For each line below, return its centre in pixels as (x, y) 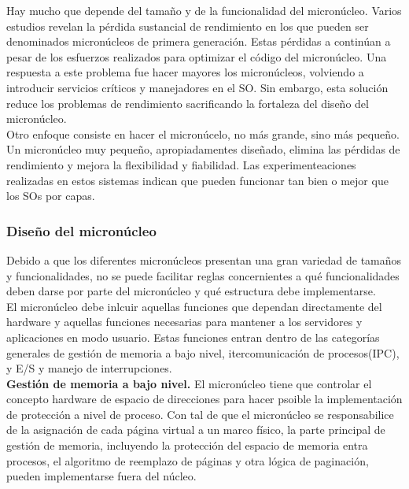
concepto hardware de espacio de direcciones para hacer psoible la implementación (204, 399)
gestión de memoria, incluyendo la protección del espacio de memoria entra (187, 445)
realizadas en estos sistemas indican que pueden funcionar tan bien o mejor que (197, 180)
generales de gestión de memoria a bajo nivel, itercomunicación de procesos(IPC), (203, 352)
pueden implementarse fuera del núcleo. (101, 476)
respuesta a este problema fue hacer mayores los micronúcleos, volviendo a (185, 72)
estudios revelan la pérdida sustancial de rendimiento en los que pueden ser (188, 26)
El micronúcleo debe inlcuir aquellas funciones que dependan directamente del (194, 306)
